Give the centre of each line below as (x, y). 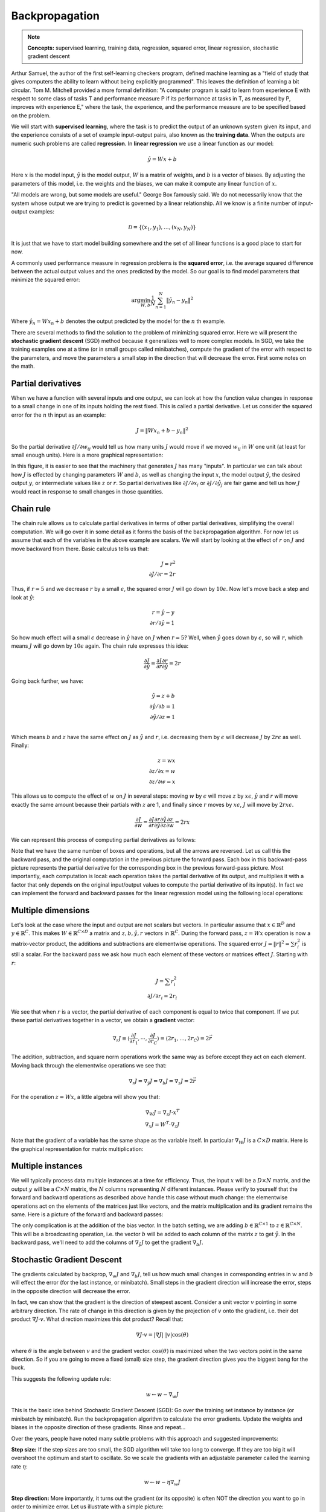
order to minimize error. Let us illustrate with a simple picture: (88, 1507)
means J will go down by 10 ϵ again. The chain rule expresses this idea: (100, 646)
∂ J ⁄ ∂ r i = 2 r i (162, 997)
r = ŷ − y (163, 612)
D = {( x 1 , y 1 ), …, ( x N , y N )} (162, 228)
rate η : (19, 1466)
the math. (23, 367)
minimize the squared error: (46, 280)
